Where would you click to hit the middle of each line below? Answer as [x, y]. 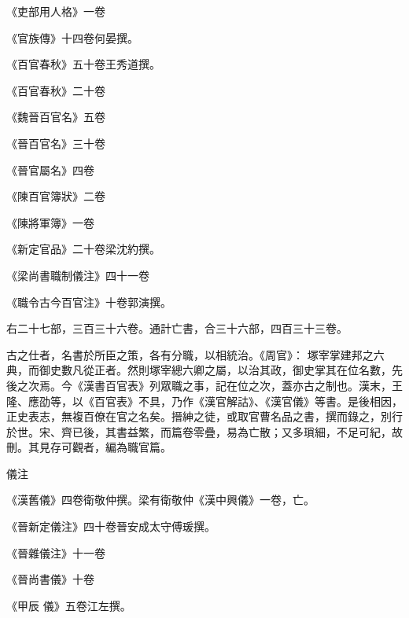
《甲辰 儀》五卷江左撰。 [69, 605]
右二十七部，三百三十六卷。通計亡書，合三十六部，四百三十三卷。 [177, 328]
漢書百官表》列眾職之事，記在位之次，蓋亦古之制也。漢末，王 [243, 385]
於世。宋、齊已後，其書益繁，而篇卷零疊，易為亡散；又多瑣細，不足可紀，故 [204, 431]
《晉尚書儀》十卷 [50, 579]
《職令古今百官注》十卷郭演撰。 [89, 302]
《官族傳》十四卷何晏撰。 [72, 37]
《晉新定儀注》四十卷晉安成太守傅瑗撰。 [111, 526]
